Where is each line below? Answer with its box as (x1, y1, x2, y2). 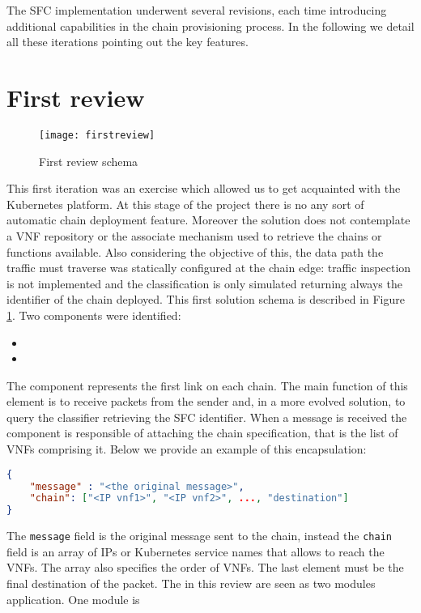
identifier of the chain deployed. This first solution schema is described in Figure (6, 291, 405, 308)
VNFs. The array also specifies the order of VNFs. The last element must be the (6, 559, 404, 576)
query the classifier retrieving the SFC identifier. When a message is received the (6, 408, 407, 425)
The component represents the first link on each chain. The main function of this (6, 377, 408, 394)
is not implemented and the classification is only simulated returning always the (6, 275, 402, 292)
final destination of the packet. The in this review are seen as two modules (6, 575, 376, 591)
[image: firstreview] (39, 129, 155, 141)
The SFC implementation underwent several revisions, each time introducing (6, 2, 387, 18)
